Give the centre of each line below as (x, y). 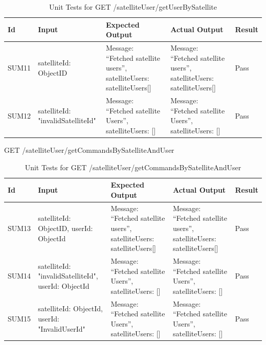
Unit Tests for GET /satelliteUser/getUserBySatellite (133, 7)
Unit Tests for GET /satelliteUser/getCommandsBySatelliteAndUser (133, 167)
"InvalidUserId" (62, 328)
